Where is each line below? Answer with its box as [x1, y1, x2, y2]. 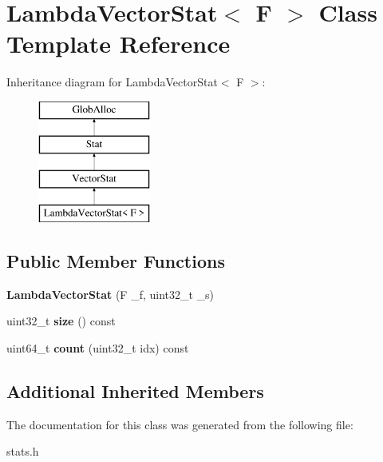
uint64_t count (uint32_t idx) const [6, 340, 189, 356]
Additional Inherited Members [6, 379, 264, 404]
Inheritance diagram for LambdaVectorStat [6, 74, 218, 90]
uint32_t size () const [6, 313, 116, 329]
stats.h [6, 443, 39, 460]
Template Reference [6, 27, 231, 60]
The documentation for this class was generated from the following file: [6, 416, 353, 432]
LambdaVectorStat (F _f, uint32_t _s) [6, 285, 215, 302]
